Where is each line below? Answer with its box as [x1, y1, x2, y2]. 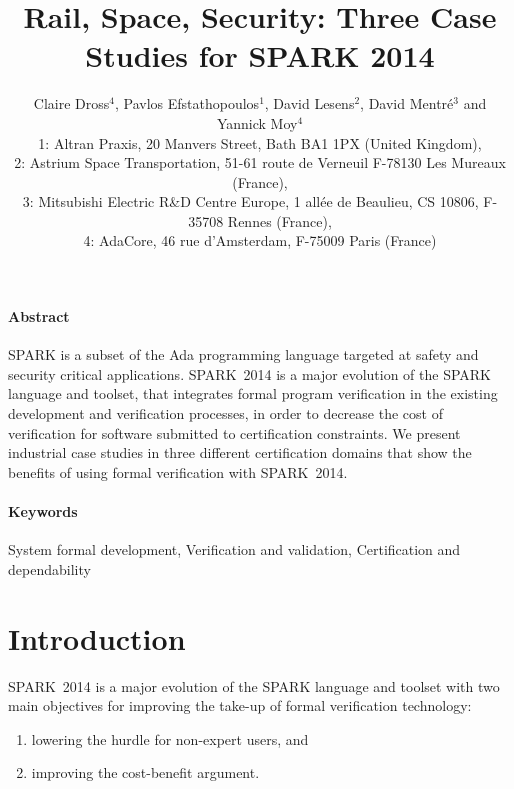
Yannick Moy [216, 112, 298, 133]
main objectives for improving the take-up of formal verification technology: [8, 695, 472, 716]
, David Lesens [264, 93, 355, 114]
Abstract [8, 306, 70, 327]
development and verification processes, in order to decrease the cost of [8, 403, 443, 424]
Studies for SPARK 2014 [85, 35, 435, 76]
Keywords [8, 501, 78, 522]
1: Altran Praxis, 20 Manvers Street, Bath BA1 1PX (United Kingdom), [38, 132, 482, 153]
